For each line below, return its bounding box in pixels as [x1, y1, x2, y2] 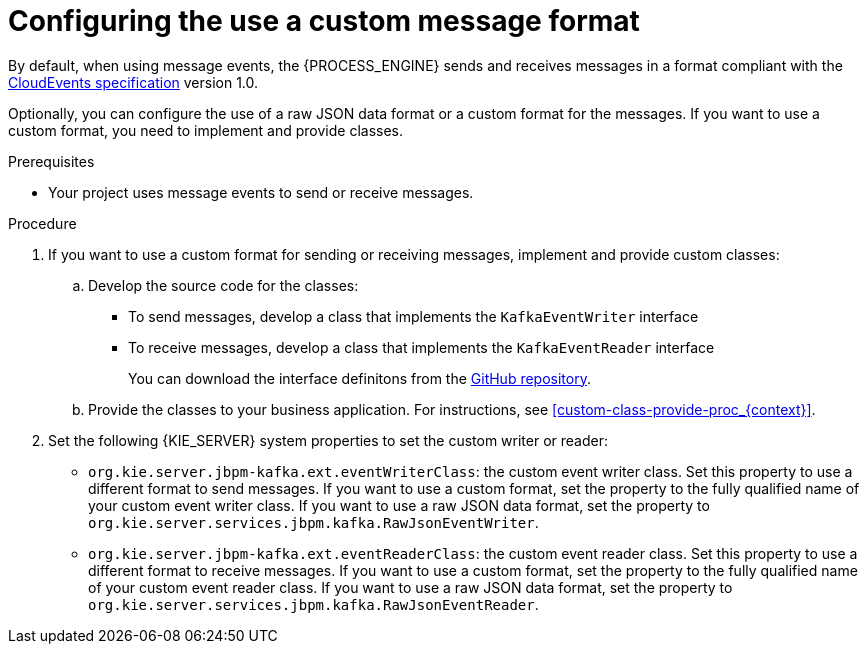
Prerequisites [8, 152, 95, 170]
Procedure [8, 214, 77, 232]
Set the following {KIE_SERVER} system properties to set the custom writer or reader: [48, 431, 609, 449]
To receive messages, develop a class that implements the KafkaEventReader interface [128, 338, 715, 356]
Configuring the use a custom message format [8, 4, 640, 38]
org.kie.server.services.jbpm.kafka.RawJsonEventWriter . [88, 513, 539, 531]
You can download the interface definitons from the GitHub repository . [128, 369, 591, 387]
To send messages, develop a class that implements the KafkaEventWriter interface [128, 307, 699, 325]
